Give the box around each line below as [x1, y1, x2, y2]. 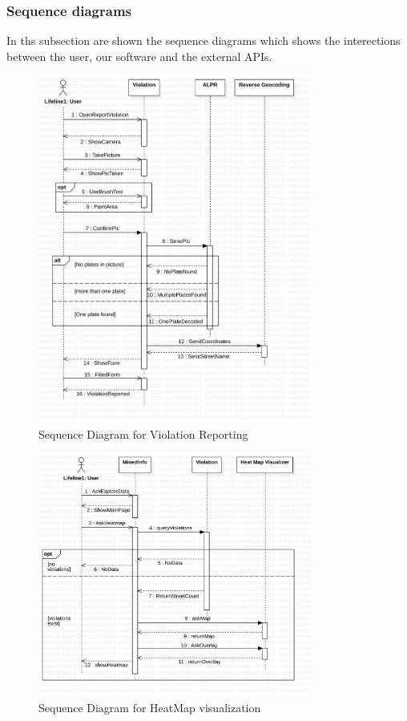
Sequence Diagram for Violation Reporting [38, 425, 248, 442]
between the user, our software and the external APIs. [6, 47, 272, 64]
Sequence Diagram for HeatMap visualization [38, 699, 261, 715]
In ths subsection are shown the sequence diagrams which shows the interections [6, 32, 401, 49]
